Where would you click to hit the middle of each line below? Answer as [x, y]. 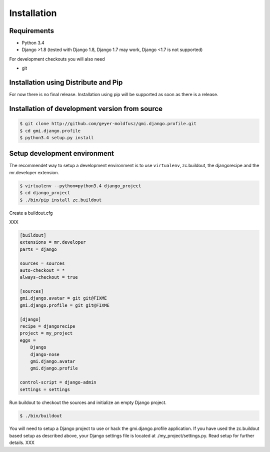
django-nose [45, 354]
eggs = [28, 340]
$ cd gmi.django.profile [50, 131]
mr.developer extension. [34, 172]
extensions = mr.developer [53, 242]
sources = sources [42, 263]
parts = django [38, 249]
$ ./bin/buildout [41, 416]
